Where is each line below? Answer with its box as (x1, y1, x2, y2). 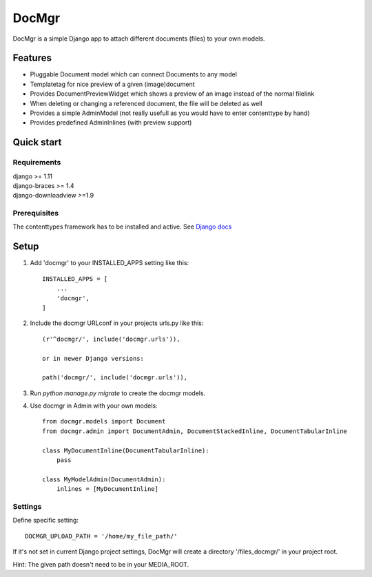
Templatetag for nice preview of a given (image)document (30, 80, 196, 88)
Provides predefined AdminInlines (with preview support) (30, 118, 192, 127)
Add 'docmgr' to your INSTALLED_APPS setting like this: (30, 259, 189, 267)
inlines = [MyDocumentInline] (56, 485, 158, 493)
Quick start (12, 136, 62, 148)
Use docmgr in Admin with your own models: (30, 401, 158, 410)
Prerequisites (12, 209, 59, 218)
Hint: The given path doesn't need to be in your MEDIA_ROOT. (12, 560, 189, 568)
